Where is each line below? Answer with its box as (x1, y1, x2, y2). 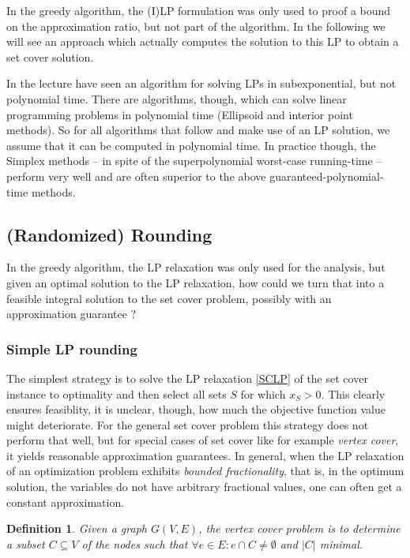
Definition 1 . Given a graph (6, 520, 147, 537)
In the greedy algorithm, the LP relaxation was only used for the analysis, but (6, 259, 386, 275)
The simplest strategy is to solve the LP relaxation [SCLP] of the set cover (6, 369, 368, 386)
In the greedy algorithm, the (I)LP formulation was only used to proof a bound (6, 2, 391, 18)
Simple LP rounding (6, 339, 137, 358)
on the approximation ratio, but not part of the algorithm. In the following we (6, 17, 386, 34)
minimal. (319, 535, 363, 552)
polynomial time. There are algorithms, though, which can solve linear (6, 90, 347, 107)
